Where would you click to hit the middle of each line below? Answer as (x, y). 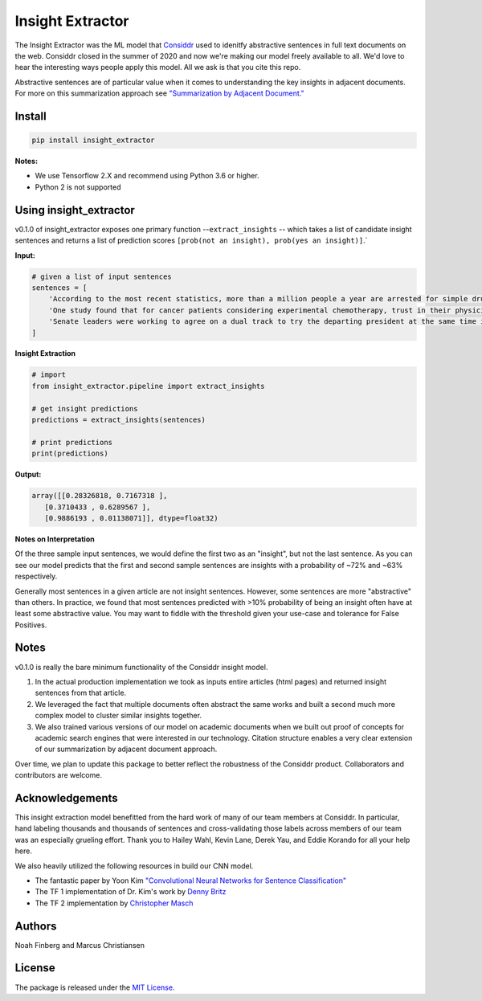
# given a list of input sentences (102, 276)
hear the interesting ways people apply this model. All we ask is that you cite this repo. (158, 67)
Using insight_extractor (75, 210)
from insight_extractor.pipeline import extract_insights (148, 386)
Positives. (31, 625)
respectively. (36, 576)
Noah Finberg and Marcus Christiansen (80, 945)
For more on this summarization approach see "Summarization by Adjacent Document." (159, 93)
